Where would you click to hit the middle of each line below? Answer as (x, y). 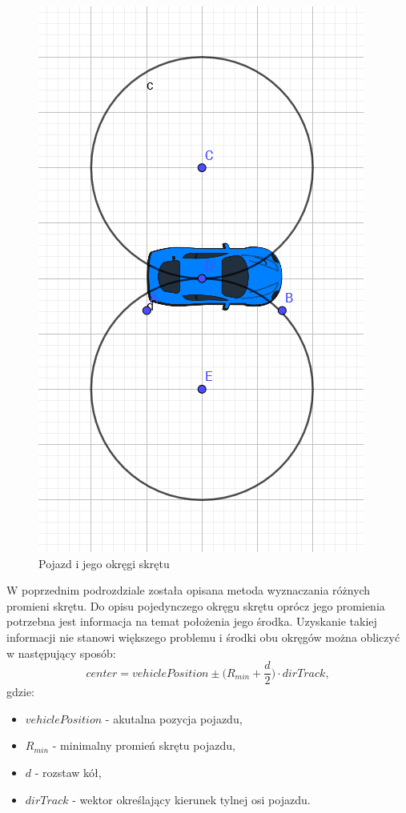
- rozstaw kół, (68, 772)
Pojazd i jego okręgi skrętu (104, 563)
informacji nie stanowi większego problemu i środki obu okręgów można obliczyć (203, 637)
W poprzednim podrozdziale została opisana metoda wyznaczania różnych (189, 590)
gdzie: (20, 692)
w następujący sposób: (61, 653)
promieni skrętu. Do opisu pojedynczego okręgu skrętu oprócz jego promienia (196, 605)
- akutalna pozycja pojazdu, (174, 718)
